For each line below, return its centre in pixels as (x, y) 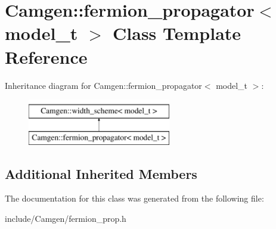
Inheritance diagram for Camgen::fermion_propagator (103, 85)
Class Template (177, 33)
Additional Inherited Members (101, 173)
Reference (46, 56)
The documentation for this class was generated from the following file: (134, 198)
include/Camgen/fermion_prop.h (66, 219)
